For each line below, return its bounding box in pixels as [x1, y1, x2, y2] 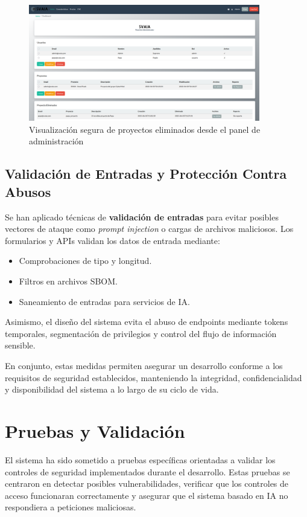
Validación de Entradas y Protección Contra [5, 164, 287, 183]
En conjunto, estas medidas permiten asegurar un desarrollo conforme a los [5, 359, 283, 371]
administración [29, 135, 84, 147]
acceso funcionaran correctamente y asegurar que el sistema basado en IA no [5, 489, 288, 501]
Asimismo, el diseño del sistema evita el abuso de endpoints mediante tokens [5, 315, 288, 328]
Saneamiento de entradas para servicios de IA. [19, 295, 190, 307]
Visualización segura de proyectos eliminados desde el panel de [29, 123, 261, 135]
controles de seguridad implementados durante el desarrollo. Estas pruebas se [5, 465, 290, 478]
